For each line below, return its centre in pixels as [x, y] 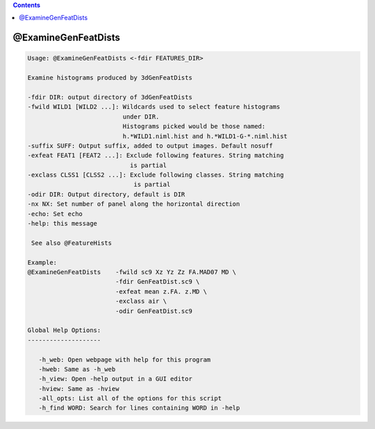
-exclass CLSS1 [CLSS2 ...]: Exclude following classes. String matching [156, 175]
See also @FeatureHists [72, 243]
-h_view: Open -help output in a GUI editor [115, 379]
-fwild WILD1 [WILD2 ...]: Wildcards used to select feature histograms [154, 107]
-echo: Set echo [55, 214]
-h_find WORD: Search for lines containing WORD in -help [139, 408]
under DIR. [141, 117]
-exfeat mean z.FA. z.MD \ [161, 291]
